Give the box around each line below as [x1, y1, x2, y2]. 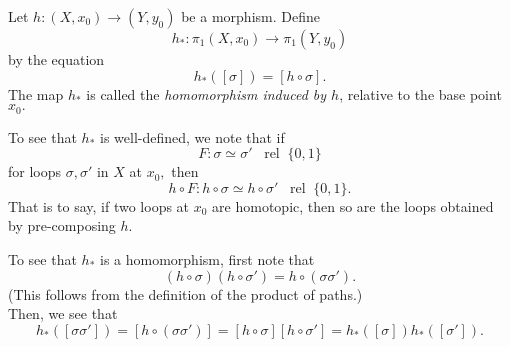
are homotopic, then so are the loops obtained [212, 195, 494, 216]
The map [8, 83, 64, 104]
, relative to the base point [339, 83, 502, 104]
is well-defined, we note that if [99, 126, 285, 147]
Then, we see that [8, 303, 118, 324]
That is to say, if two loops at [8, 195, 190, 216]
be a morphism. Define [181, 6, 320, 26]
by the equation [8, 49, 105, 69]
